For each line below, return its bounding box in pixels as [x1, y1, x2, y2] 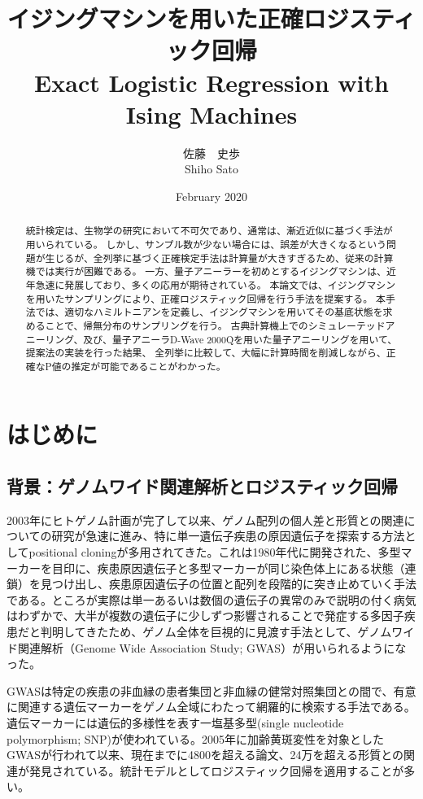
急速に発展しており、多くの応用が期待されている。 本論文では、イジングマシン [35, 277, 396, 291]
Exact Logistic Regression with [34, 65, 389, 98]
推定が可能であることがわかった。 [71, 359, 226, 373]
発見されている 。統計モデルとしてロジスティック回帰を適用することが [28, 762, 404, 779]
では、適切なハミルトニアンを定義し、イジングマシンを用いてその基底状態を [35, 305, 383, 319]
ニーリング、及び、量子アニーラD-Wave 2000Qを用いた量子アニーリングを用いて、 [25, 332, 398, 346]
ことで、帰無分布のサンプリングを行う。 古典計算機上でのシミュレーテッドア [45, 318, 395, 332]
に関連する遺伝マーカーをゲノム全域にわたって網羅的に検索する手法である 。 [7, 698, 416, 715]
